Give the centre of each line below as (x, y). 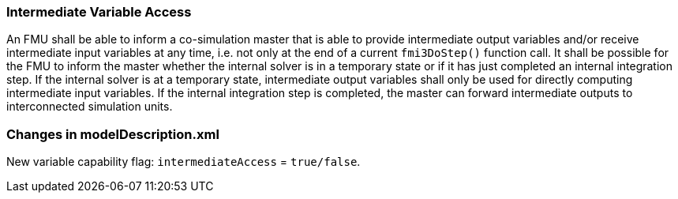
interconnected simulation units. (90, 107)
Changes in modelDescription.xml (113, 134)
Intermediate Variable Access (99, 12)
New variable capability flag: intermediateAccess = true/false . (184, 162)
